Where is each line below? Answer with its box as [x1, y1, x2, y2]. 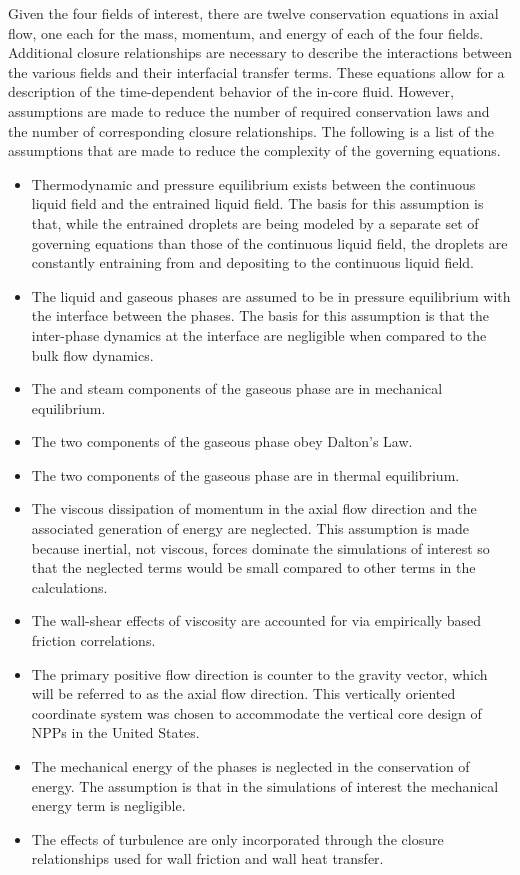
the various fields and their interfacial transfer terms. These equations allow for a [8, 61, 505, 82]
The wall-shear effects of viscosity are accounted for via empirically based [31, 610, 482, 631]
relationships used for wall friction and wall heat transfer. [31, 848, 384, 869]
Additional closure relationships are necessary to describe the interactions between [8, 42, 512, 63]
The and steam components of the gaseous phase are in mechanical [31, 378, 443, 399]
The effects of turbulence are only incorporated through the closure [31, 828, 444, 849]
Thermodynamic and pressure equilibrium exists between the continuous [31, 173, 476, 194]
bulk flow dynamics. [31, 344, 154, 365]
